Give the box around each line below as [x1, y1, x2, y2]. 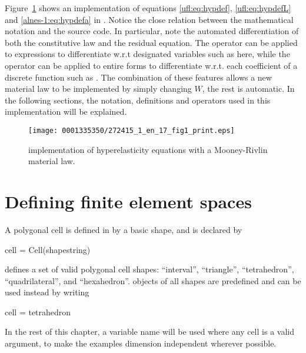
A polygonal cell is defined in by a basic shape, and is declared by [5, 223, 242, 235]
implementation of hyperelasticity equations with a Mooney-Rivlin [28, 143, 268, 155]
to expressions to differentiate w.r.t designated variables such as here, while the [5, 48, 290, 60]
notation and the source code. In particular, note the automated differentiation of [5, 25, 299, 37]
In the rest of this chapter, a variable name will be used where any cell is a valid [5, 325, 294, 338]
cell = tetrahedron [5, 305, 71, 318]
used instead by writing [5, 286, 89, 298]
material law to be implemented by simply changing [5, 82, 192, 95]
